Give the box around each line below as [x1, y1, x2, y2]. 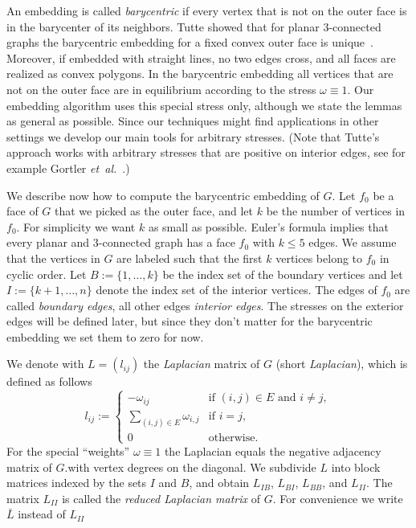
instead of [18, 505, 66, 522]
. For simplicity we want [16, 218, 136, 235]
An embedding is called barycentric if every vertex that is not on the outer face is [6, 2, 407, 18]
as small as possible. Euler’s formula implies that [148, 218, 389, 235]
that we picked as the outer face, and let [55, 203, 254, 219]
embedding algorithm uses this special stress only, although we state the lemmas [6, 96, 402, 113]
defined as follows [6, 373, 92, 390]
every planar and [6, 234, 90, 251]
